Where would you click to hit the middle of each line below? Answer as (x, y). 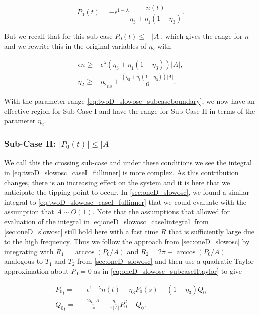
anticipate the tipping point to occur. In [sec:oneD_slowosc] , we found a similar (127, 192)
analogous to (24, 261)
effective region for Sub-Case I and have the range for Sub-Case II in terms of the (130, 110)
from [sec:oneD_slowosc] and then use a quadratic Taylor (166, 261)
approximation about (36, 271)
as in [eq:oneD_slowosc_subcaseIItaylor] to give (168, 271)
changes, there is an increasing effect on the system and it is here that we (117, 182)
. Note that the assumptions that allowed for (161, 212)
